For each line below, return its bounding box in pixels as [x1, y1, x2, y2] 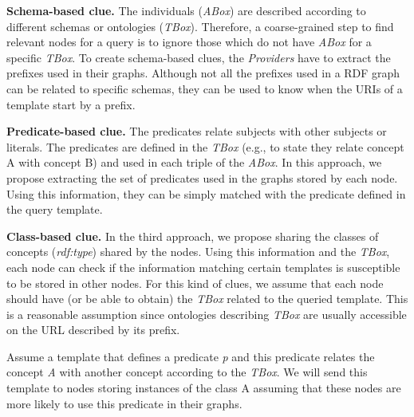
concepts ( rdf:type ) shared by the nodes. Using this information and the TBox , [6, 243, 390, 260]
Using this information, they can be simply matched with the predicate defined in [6, 185, 406, 202]
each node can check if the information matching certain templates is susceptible [6, 258, 400, 275]
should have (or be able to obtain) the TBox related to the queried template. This [6, 290, 408, 307]
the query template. [6, 201, 103, 218]
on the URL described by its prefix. [6, 321, 180, 338]
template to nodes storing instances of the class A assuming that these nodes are [6, 380, 401, 396]
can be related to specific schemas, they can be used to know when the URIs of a [6, 80, 403, 96]
